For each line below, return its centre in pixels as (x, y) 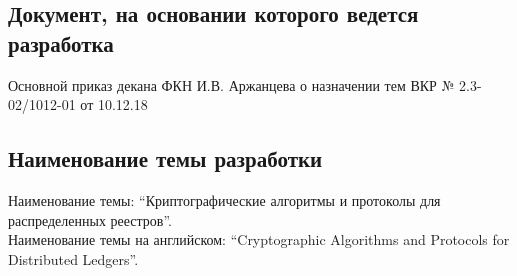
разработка (61, 42)
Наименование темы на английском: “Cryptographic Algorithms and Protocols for (259, 239)
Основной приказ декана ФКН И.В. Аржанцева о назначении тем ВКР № (231, 84)
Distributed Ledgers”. (73, 258)
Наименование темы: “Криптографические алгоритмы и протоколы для (224, 199)
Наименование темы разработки (165, 158)
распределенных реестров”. (90, 219)
